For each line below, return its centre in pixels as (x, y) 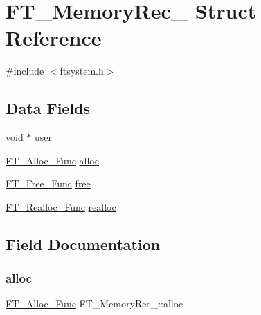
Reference (54, 38)
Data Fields (48, 108)
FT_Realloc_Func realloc (61, 206)
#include (25, 71)
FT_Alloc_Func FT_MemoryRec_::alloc (94, 304)
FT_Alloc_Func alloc (52, 160)
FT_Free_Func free (48, 183)
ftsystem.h (82, 71)
